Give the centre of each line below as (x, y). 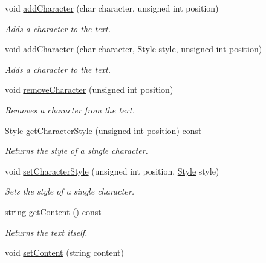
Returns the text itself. (46, 232)
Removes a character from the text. (70, 109)
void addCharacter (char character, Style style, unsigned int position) (134, 49)
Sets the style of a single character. (70, 191)
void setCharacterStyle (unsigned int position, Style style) (112, 171)
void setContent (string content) (64, 252)
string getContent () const (53, 211)
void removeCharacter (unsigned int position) (89, 89)
